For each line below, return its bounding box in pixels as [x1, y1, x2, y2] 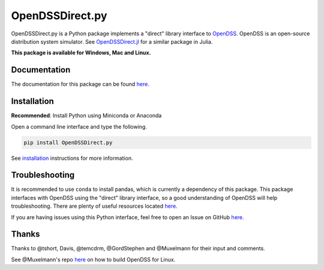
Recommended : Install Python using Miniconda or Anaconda [11, 112, 162, 119]
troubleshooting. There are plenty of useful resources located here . [11, 202, 178, 210]
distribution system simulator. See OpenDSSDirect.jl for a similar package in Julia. [11, 38, 213, 45]
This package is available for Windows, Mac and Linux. [11, 49, 151, 56]
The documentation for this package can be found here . [11, 81, 149, 88]
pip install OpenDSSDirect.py [23, 139, 113, 146]
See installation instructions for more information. [11, 154, 133, 162]
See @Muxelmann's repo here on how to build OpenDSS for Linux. [11, 256, 176, 263]
